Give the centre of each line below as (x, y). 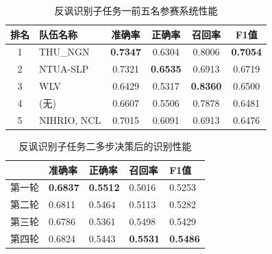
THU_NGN (64, 52)
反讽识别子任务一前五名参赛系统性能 (136, 10)
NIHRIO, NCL (70, 119)
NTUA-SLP (64, 69)
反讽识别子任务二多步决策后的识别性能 (105, 145)
